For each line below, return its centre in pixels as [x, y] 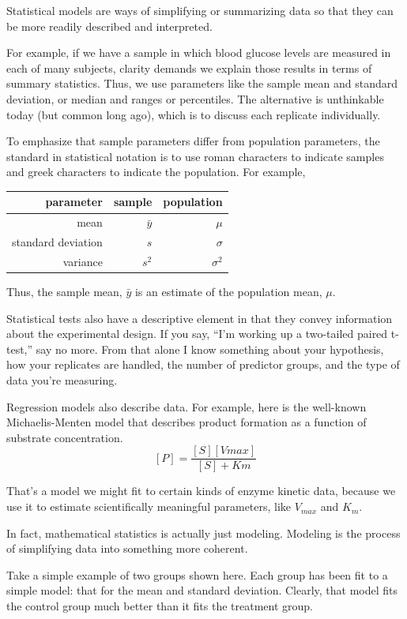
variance [83, 261]
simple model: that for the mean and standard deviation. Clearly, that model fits [202, 590]
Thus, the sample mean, [64, 292]
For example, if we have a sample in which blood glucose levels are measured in [199, 53]
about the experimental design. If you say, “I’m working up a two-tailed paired [197, 334]
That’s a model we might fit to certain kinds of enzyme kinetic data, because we [201, 491]
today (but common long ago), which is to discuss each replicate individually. [194, 114]
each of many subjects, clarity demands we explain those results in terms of [189, 68]
